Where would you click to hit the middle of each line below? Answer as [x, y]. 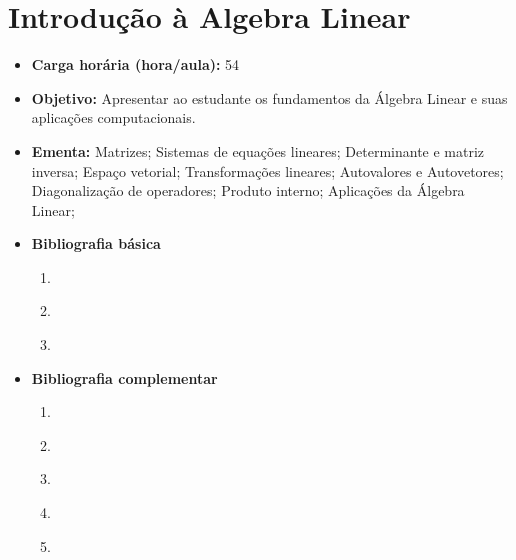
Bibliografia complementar [124, 377]
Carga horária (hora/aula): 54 [135, 64]
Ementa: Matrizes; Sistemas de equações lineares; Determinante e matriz [258, 150]
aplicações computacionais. [113, 117]
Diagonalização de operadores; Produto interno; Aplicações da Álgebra [248, 190]
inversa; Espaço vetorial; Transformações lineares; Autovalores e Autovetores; [267, 170]
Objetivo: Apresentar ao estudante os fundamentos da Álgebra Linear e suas [269, 97]
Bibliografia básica [96, 243]
